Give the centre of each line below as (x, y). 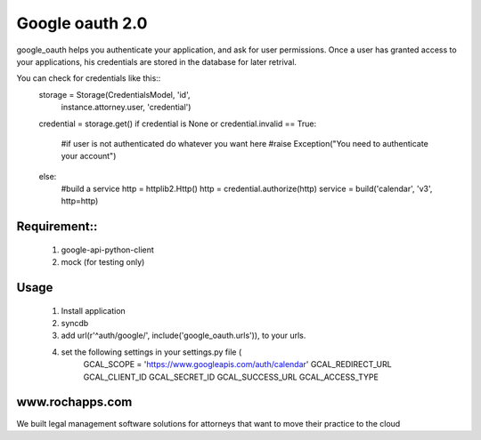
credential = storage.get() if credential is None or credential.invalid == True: (178, 124)
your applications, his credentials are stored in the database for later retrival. (157, 61)
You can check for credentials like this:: (89, 78)
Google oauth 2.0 (82, 23)
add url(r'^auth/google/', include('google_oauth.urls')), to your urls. (183, 336)
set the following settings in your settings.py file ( (151, 352)
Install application (94, 310)
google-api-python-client (108, 250)
